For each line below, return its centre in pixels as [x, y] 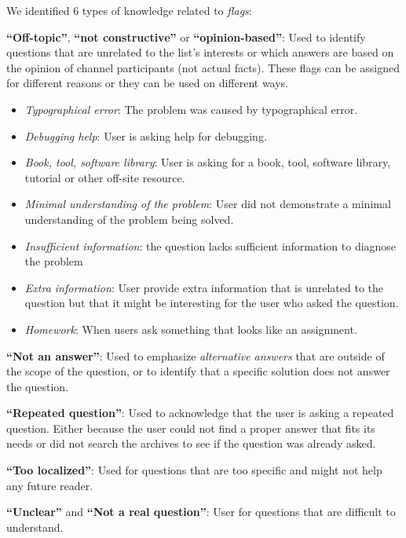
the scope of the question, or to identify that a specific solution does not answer [198, 371]
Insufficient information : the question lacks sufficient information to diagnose [210, 245]
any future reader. [50, 485]
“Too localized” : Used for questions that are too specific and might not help [194, 470]
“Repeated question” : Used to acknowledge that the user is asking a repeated [200, 413]
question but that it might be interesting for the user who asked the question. [212, 303]
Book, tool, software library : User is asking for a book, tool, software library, [208, 162]
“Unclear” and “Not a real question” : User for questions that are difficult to [201, 512]
